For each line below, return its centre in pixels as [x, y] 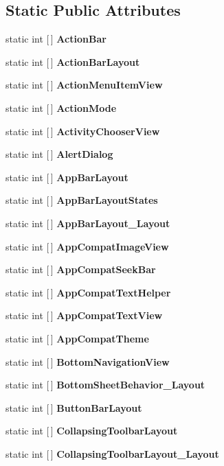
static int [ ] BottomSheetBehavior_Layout [105, 385]
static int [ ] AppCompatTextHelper [88, 292]
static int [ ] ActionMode [61, 107]
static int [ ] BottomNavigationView [88, 361]
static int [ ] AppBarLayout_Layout [88, 223]
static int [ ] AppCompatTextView [84, 315]
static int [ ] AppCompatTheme [77, 338]
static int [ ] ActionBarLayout [73, 61]
